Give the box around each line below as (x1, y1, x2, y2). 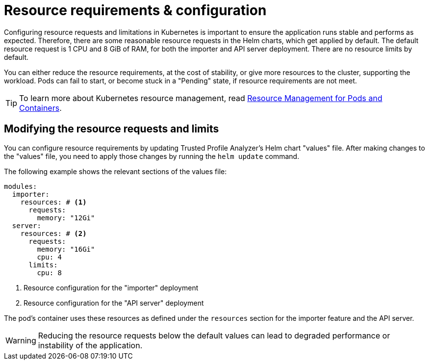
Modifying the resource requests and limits (4, 123, 219, 135)
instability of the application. (38, 340, 143, 350)
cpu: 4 (37, 253, 62, 261)
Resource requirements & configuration (4, 2, 267, 19)
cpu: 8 (37, 268, 62, 277)
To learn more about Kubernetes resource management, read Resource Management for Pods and (19, 93, 382, 103)
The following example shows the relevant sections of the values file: (4, 167, 227, 176)
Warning (5, 335, 36, 345)
